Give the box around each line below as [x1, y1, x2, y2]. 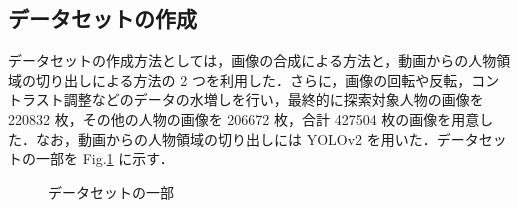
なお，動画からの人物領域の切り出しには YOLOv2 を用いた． [35, 128, 437, 149]
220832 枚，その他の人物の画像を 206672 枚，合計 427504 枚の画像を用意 [8, 108, 480, 129]
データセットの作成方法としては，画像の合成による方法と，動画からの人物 [8, 50, 497, 71]
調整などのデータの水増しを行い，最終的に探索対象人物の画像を [63, 89, 484, 110]
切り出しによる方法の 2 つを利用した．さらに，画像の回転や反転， [35, 69, 472, 90]
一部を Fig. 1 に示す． [35, 148, 174, 169]
